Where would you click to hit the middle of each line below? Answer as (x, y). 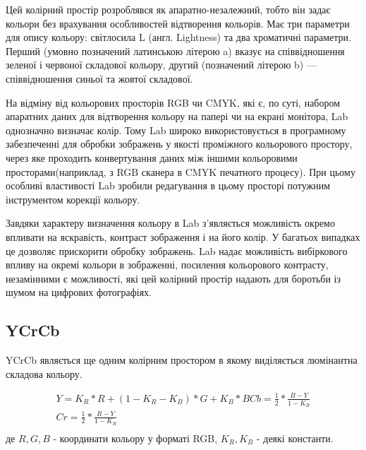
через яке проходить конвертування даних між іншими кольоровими (152, 157)
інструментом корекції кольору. (73, 199)
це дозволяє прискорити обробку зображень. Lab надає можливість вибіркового (177, 250)
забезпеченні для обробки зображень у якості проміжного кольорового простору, (179, 144)
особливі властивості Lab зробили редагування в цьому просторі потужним (168, 185)
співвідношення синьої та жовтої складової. (99, 78)
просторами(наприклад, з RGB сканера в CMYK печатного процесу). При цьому (181, 171)
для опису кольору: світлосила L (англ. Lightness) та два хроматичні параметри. (178, 37)
